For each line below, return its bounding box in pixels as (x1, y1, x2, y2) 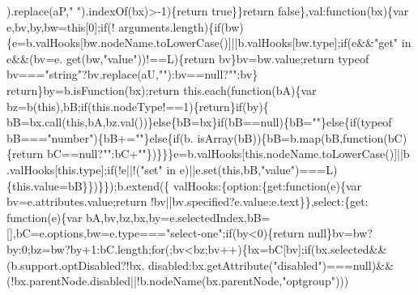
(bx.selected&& (310, 240, 387, 257)
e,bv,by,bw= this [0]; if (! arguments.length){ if (6, 18, 221, 35)
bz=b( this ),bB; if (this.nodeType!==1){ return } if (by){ (6, 97, 269, 114)
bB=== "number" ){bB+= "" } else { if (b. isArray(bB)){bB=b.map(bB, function (6, 129, 384, 146)
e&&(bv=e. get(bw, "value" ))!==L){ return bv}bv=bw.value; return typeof (6, 49, 369, 66)
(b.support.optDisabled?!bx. (6, 256, 145, 273)
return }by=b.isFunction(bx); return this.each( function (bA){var (6, 81, 317, 98)
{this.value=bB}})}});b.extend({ (6, 177, 170, 194)
